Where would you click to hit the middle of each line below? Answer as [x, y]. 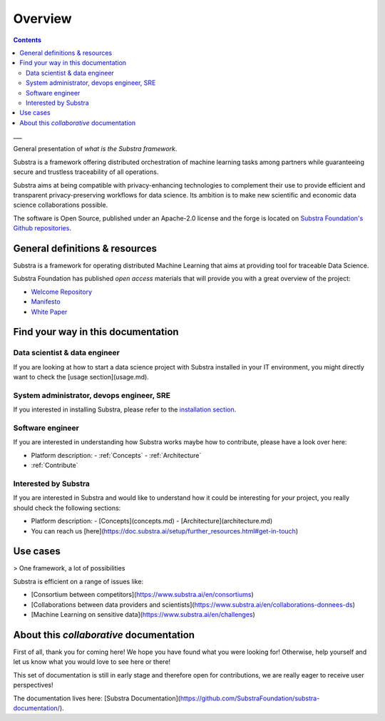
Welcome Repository [62, 292]
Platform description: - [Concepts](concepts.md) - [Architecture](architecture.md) [152, 521]
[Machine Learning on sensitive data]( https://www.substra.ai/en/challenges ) [143, 615]
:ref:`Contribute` [55, 465]
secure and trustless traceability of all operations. [86, 172]
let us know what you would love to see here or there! [92, 662]
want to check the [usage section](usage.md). [81, 377]
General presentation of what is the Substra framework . [95, 149]
